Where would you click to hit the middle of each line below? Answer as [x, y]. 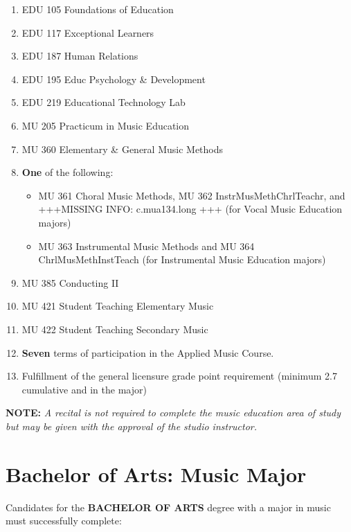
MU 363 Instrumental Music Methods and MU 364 [146, 246]
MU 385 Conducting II [70, 282]
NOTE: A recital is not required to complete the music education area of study [173, 413]
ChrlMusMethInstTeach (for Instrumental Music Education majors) [182, 259]
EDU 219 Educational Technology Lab [103, 102]
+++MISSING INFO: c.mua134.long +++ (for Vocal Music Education [190, 209]
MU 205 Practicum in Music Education [106, 125]
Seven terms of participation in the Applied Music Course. [148, 352]
